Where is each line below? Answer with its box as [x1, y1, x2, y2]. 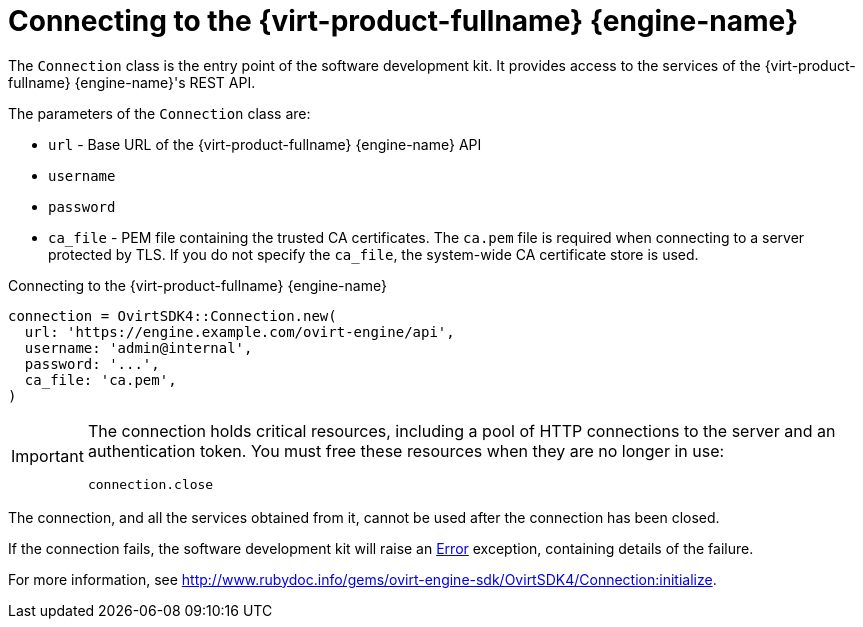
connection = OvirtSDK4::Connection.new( [8, 307, 337, 324]
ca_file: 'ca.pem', [24, 371, 177, 388]
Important [11, 446, 84, 467]
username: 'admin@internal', [24, 339, 253, 356]
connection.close [87, 476, 214, 492]
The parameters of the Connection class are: [8, 104, 311, 122]
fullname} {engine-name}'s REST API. [8, 73, 256, 91]
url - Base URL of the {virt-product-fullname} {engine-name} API [48, 135, 482, 153]
